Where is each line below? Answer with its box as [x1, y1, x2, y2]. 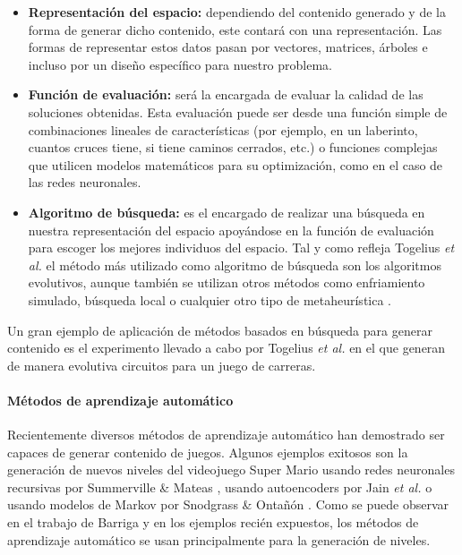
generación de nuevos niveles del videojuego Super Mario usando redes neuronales [7, 460, 455, 479]
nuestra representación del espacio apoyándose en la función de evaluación [28, 220, 434, 239]
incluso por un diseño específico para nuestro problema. [28, 55, 333, 73]
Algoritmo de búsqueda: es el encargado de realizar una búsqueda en [28, 202, 425, 221]
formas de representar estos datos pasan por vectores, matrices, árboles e [28, 38, 428, 56]
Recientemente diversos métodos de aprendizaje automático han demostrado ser [7, 425, 445, 444]
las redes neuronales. [28, 173, 141, 192]
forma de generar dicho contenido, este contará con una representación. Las [28, 20, 442, 38]
